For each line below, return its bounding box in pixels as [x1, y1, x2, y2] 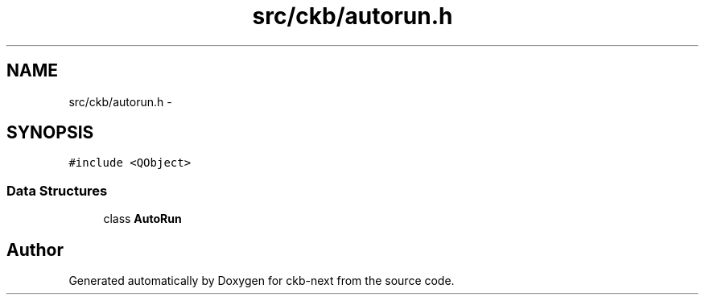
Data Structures [6, 182, 108, 199]
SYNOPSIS [6, 122, 94, 143]
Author [6, 239, 64, 260]
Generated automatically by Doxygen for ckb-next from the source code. [68, 274, 455, 288]
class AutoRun [103, 212, 182, 226]
